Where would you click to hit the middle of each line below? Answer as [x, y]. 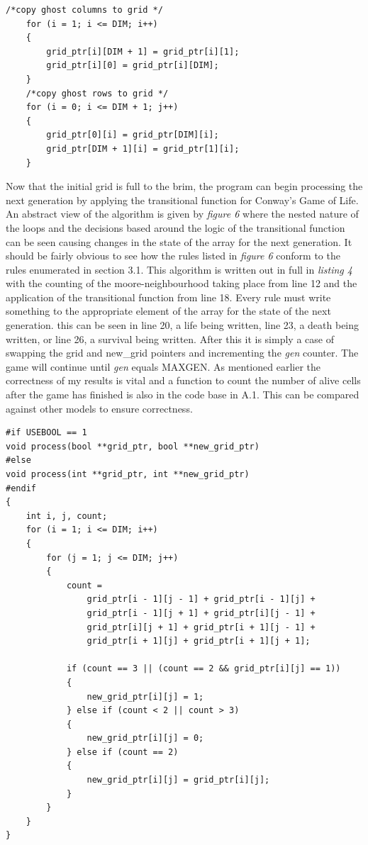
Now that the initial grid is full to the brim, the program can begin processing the [184, 186]
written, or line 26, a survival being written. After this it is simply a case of [170, 338]
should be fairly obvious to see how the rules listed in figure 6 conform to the [173, 256]
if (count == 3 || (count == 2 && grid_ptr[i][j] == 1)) [203, 669]
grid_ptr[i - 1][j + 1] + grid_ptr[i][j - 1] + [201, 613]
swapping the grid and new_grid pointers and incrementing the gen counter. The [182, 353]
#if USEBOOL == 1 [46, 433]
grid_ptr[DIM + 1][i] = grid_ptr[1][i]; [143, 149]
